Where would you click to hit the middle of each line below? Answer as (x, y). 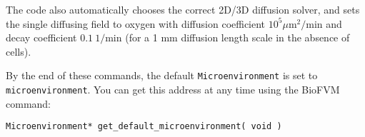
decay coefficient (41, 37)
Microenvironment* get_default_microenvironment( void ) (144, 127)
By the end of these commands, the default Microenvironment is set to (162, 75)
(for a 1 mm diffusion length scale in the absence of (237, 37)
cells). (19, 51)
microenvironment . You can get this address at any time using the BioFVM (173, 90)
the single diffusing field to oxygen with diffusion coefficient (136, 23)
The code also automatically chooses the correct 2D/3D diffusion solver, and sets (183, 9)
